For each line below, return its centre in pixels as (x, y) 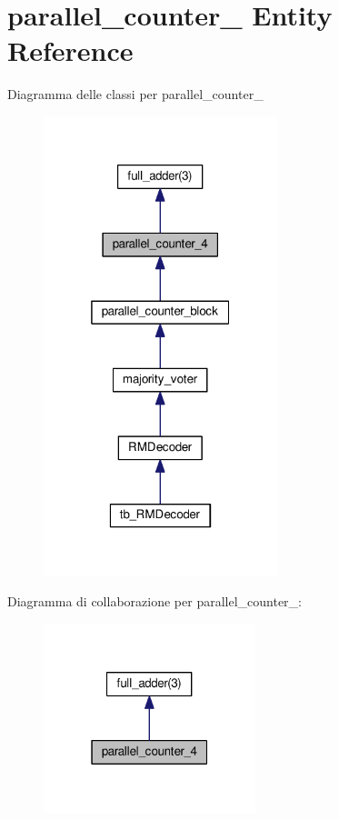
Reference (70, 50)
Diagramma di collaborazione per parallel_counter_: (155, 601)
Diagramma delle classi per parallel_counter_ (135, 94)
